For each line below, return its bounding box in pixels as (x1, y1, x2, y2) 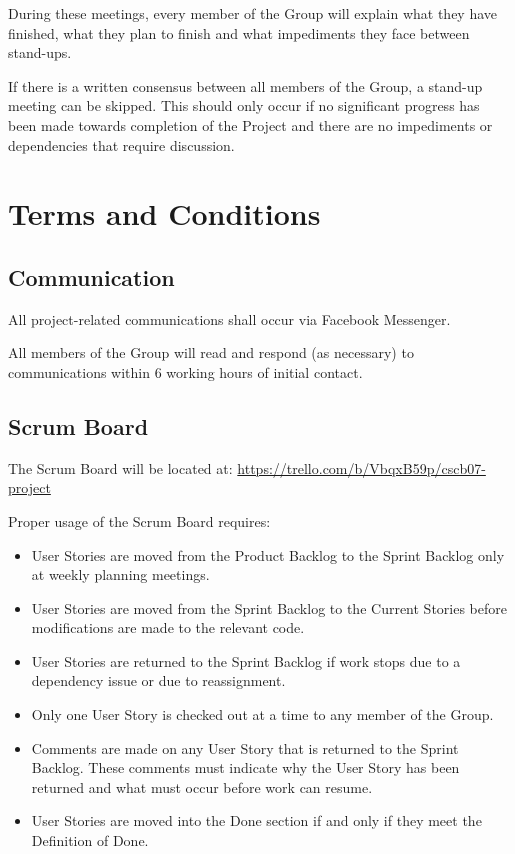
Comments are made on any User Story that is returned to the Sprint (31, 737, 459, 758)
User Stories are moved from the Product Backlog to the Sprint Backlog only (31, 544, 505, 565)
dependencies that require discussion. (8, 134, 235, 155)
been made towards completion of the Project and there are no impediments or (8, 114, 493, 135)
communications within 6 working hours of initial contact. (8, 361, 363, 382)
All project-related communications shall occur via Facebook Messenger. (8, 308, 451, 329)
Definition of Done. (31, 830, 149, 851)
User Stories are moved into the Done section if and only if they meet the (31, 810, 482, 831)
